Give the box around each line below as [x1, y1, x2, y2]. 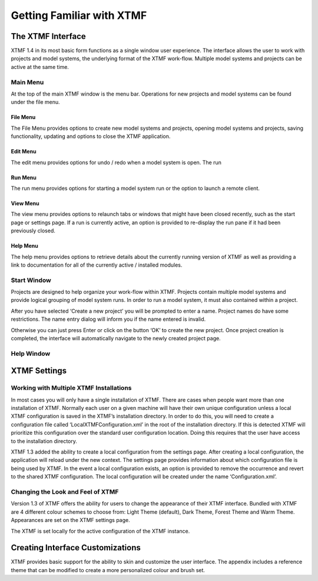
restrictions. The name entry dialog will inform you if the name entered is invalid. [11, 316, 206, 323]
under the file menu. [11, 99, 60, 106]
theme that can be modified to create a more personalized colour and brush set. [11, 566, 206, 573]
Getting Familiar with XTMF [11, 9, 147, 22]
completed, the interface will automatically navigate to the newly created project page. [11, 334, 221, 342]
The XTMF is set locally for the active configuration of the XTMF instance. [11, 527, 190, 534]
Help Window [11, 349, 51, 357]
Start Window [11, 276, 51, 284]
